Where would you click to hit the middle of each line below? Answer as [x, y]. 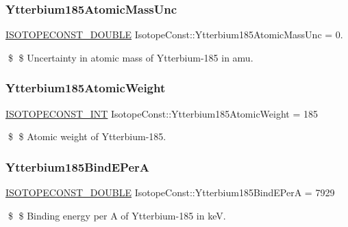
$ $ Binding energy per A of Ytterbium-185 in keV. [117, 215]
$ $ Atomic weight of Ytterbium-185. [87, 136]
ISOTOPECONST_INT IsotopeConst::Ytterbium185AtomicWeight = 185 [162, 113]
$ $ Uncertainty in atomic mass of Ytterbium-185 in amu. [130, 57]
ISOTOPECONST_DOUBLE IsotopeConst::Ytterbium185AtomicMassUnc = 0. [174, 35]
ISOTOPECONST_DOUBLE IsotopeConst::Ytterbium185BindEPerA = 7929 [170, 192]
